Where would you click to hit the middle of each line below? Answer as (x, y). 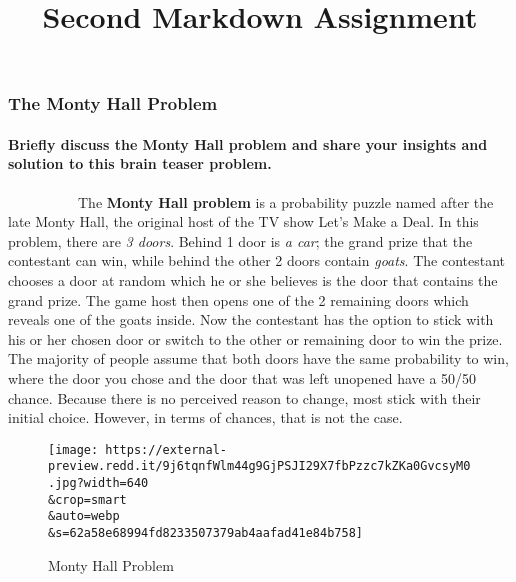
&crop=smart (87, 499)
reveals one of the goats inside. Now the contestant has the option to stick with (251, 319)
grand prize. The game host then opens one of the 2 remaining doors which (238, 299)
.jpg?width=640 (98, 483)
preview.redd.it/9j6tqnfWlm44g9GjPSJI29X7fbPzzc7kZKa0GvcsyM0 (259, 466)
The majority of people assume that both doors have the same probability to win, (258, 358)
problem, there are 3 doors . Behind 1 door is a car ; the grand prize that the (240, 240)
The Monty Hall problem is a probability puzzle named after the (285, 201)
